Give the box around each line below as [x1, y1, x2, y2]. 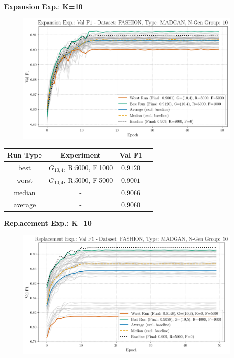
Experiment [60, 150, 101, 160]
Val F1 [119, 150, 142, 160]
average [13, 199, 36, 210]
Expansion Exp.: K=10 [4, 1, 83, 11]
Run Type [7, 150, 42, 160]
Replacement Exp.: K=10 [4, 218, 92, 228]
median [14, 187, 36, 197]
